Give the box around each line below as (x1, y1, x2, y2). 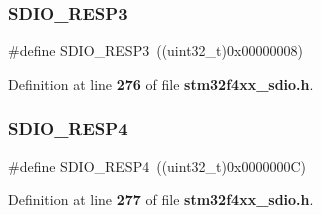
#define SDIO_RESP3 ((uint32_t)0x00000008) (8, 40, 303, 61)
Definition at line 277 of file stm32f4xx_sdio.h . (8, 189, 314, 210)
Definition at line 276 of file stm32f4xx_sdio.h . (8, 73, 314, 94)
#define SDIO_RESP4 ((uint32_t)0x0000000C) (8, 155, 306, 176)
